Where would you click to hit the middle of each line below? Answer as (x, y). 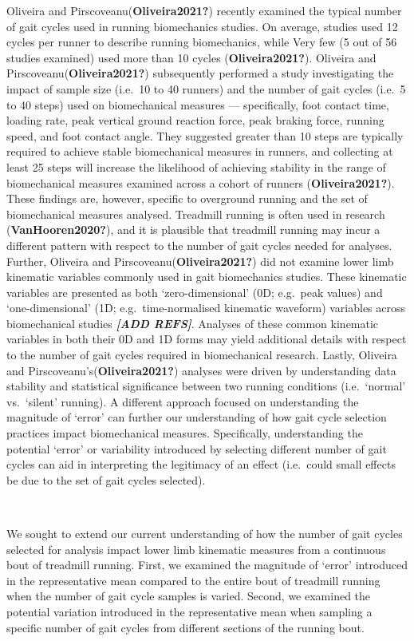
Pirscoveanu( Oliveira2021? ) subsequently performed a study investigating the (200, 73)
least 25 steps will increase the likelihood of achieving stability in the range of (196, 166)
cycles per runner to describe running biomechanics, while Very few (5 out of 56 (202, 42)
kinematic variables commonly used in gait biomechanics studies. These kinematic (207, 277)
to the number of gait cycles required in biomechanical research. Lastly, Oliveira (202, 355)
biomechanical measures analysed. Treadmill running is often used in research (196, 214)
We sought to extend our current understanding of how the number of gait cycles (205, 533)
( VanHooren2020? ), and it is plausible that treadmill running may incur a (193, 229)
